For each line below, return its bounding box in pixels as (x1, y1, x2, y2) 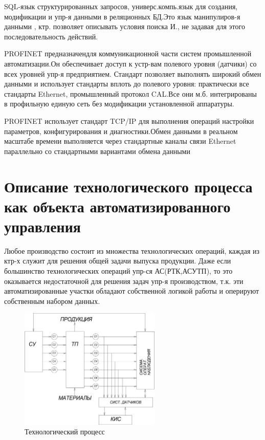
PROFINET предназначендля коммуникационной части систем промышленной (4, 48, 252, 59)
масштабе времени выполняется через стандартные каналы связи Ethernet (4, 136, 236, 146)
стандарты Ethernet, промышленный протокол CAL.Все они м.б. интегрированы (4, 88, 257, 99)
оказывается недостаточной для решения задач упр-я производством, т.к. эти (4, 275, 244, 286)
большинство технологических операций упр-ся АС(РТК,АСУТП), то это (4, 266, 233, 276)
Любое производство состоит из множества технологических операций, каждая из (4, 245, 260, 256)
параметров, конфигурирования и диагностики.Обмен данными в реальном (4, 125, 238, 136)
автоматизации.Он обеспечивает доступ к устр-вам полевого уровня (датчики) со (4, 58, 257, 69)
